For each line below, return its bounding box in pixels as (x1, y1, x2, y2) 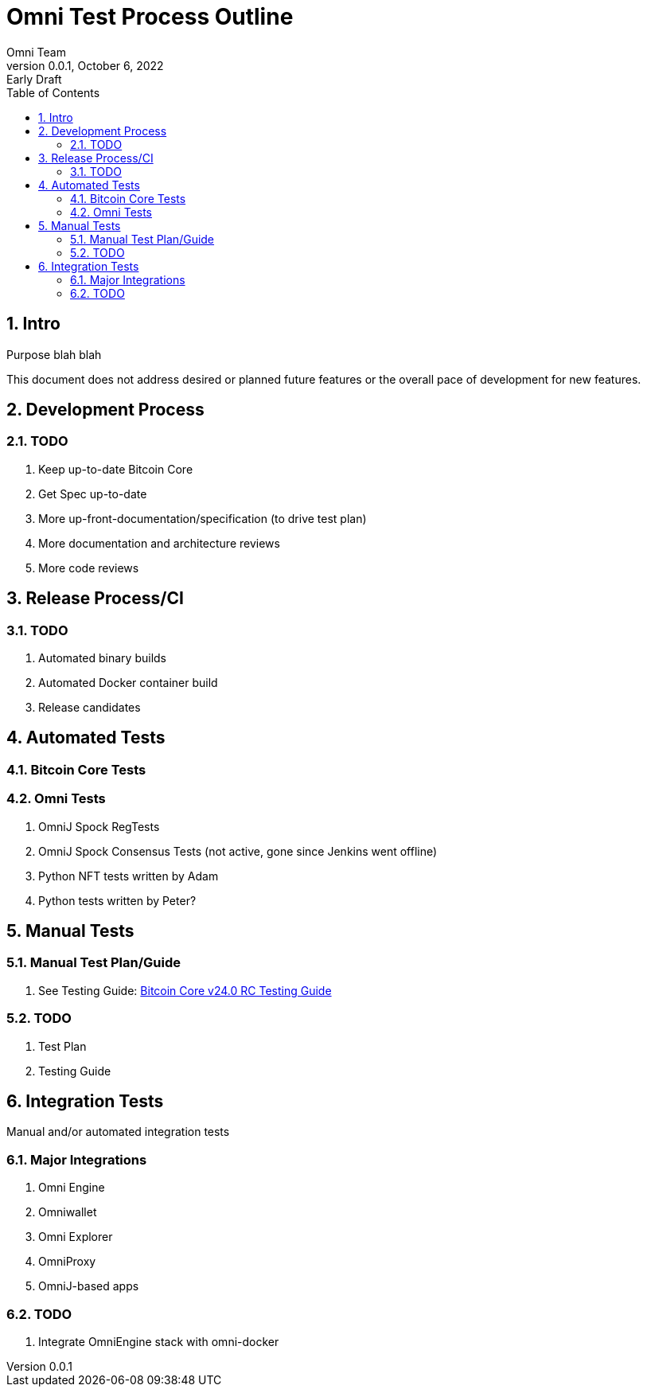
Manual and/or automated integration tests (6, 1125, 230, 1139)
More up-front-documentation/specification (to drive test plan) (38, 511, 367, 525)
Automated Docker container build (38, 676, 218, 690)
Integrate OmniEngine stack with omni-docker (38, 1334, 279, 1348)
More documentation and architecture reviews (38, 536, 280, 550)
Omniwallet (38, 1205, 97, 1219)
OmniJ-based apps (38, 1279, 139, 1293)
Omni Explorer (38, 1230, 113, 1244)
